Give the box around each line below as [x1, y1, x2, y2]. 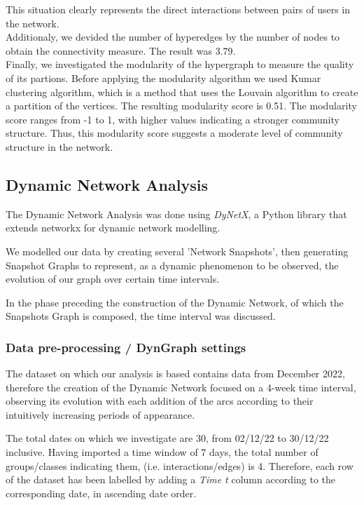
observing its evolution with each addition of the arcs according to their [6, 393, 314, 408]
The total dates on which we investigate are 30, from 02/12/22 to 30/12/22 [6, 431, 329, 445]
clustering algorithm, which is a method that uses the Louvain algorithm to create [6, 84, 358, 99]
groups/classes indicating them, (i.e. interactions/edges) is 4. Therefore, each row [6, 458, 353, 473]
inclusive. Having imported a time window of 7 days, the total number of [6, 445, 318, 459]
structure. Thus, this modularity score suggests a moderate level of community [6, 126, 343, 140]
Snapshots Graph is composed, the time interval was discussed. [6, 309, 276, 323]
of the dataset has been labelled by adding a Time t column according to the [6, 472, 336, 487]
